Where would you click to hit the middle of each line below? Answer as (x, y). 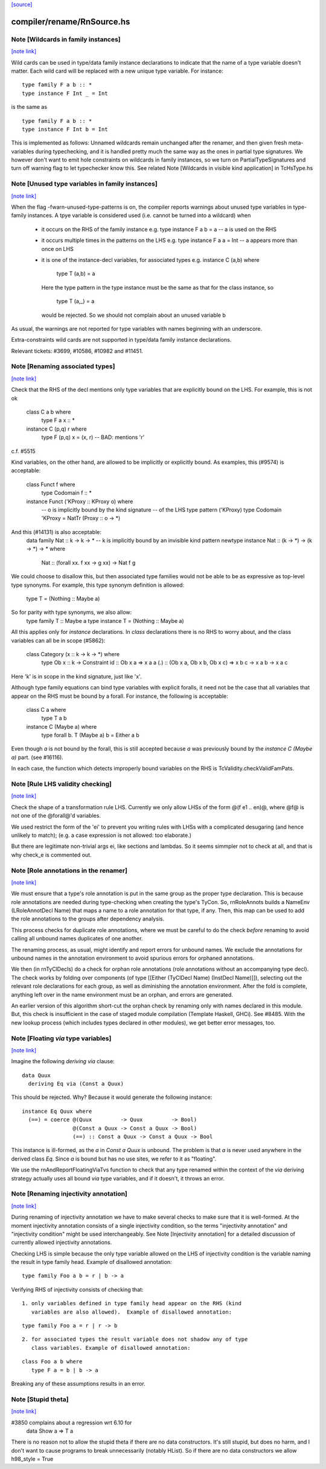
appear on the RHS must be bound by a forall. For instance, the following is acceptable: (120, 696)
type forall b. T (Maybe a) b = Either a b (90, 735)
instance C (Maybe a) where (62, 726)
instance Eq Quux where (57, 1111)
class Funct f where (51, 484)
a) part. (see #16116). (37, 757)
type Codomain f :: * (66, 493)
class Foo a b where (52, 1362)
